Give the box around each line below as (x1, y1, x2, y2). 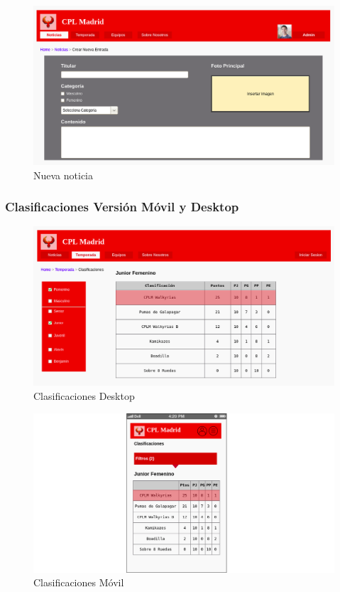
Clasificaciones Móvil (33, 575, 124, 590)
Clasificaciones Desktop (33, 388, 135, 403)
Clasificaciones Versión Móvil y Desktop (5, 198, 239, 216)
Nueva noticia (33, 167, 93, 182)
